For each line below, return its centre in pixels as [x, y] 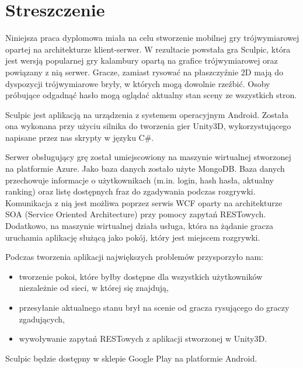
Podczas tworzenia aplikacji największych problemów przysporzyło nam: [135, 257]
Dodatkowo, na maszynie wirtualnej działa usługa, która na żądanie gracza [140, 226]
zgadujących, [42, 319]
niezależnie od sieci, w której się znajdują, [94, 288]
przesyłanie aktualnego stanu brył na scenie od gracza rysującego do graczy [154, 307]
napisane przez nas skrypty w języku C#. [80, 137]
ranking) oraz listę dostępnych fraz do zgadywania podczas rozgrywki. [130, 191]
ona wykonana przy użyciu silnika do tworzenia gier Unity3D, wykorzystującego [148, 126]
